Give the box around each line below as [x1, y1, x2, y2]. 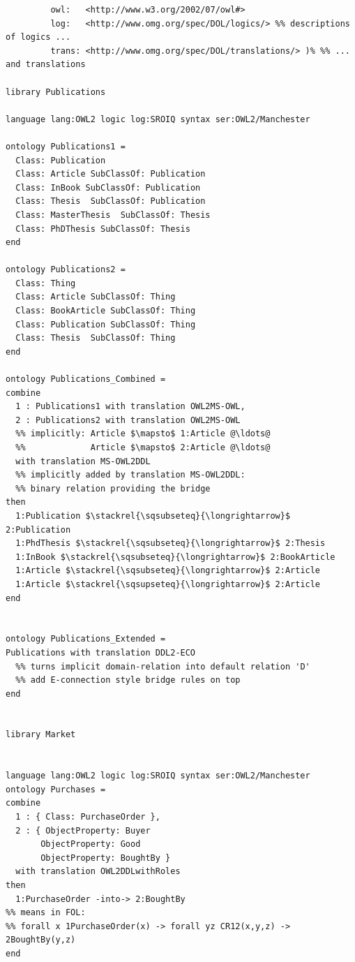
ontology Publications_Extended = [6, 634, 166, 644]
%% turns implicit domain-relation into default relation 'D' [15, 661, 310, 672]
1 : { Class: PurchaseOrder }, [15, 812, 160, 822]
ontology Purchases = [6, 784, 106, 794]
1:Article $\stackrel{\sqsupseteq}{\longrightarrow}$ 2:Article [15, 579, 321, 589]
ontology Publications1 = [6, 141, 126, 151]
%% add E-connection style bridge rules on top [15, 675, 241, 686]
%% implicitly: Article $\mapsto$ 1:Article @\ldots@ [15, 429, 271, 439]
